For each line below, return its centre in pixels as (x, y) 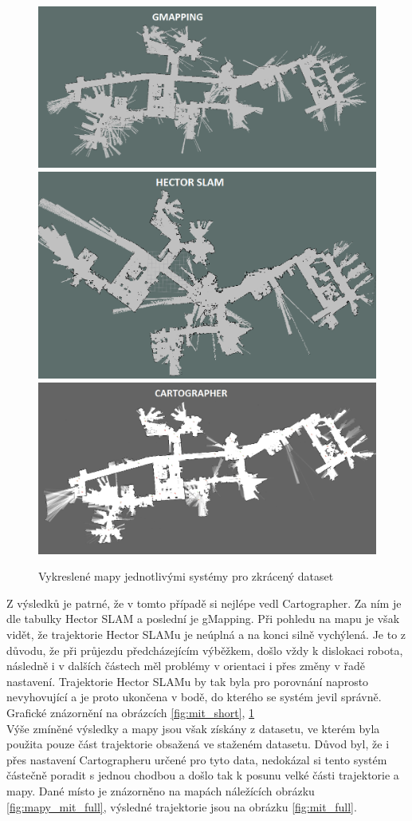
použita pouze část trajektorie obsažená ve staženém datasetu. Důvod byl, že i (198, 744)
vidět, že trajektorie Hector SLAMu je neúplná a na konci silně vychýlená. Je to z (206, 634)
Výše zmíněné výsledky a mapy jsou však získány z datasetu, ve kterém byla (193, 728)
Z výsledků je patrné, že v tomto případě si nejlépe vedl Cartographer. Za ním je (204, 603)
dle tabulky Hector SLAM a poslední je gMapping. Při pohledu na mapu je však (203, 619)
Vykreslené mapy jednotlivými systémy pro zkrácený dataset (186, 576)
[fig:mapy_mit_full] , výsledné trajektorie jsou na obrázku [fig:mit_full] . (182, 806)
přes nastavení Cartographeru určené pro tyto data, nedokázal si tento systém (197, 759)
